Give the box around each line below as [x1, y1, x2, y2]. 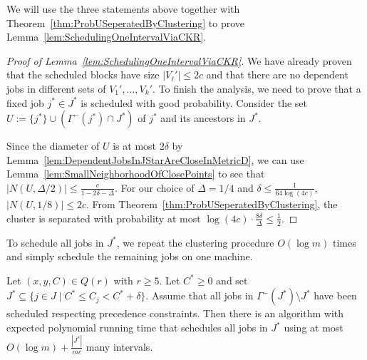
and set [216, 272, 248, 287]
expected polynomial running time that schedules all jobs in [6, 320, 268, 335]
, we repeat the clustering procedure [116, 235, 274, 250]
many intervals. [86, 339, 153, 354]
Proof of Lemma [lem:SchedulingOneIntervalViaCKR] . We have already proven [6, 53, 352, 68]
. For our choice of [115, 180, 195, 195]
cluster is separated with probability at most [6, 210, 201, 225]
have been [314, 288, 357, 303]
